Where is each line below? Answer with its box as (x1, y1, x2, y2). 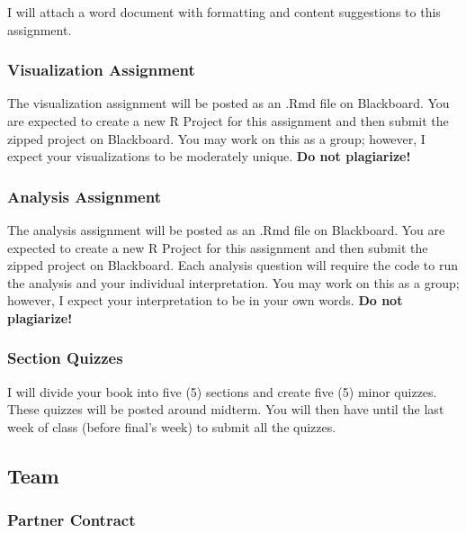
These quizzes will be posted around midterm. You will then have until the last (7, 400, 444, 419)
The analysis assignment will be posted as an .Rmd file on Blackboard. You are (7, 221, 445, 239)
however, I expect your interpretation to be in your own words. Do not (7, 291, 403, 310)
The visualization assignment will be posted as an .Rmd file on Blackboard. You (7, 94, 450, 113)
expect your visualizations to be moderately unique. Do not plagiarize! (7, 147, 411, 166)
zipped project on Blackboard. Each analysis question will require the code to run (7, 256, 458, 275)
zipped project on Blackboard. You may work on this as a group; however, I (7, 129, 426, 148)
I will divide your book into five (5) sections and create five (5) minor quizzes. (7, 382, 437, 401)
